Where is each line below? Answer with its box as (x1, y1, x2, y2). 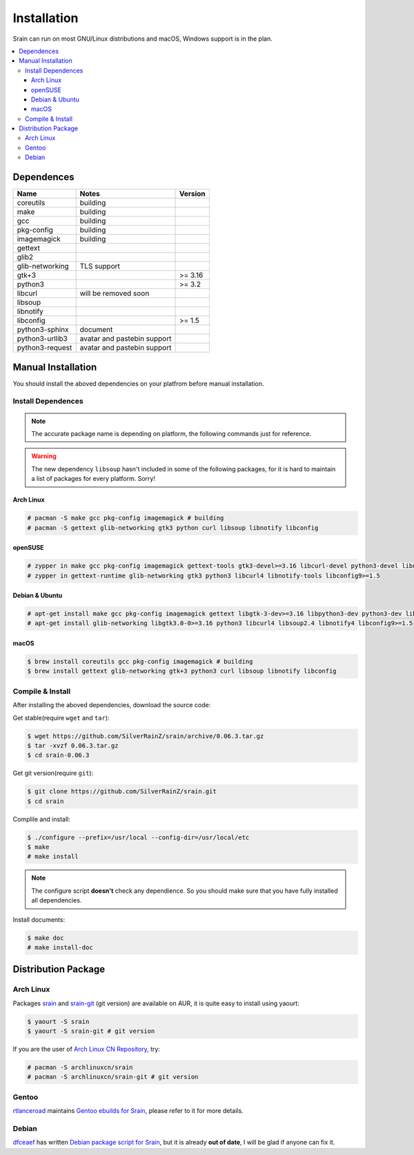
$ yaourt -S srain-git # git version (27, 1027, 155, 1035)
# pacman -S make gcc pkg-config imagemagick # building (27, 514, 224, 522)
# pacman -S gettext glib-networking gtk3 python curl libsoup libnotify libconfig (27, 524, 319, 531)
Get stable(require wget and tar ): (12, 713, 110, 722)
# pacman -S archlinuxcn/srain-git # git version (27, 1073, 199, 1081)
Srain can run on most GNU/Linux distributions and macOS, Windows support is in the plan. (12, 34, 273, 43)
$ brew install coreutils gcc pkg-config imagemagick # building (27, 658, 253, 666)
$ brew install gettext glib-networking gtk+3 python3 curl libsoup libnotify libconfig (27, 667, 337, 675)
